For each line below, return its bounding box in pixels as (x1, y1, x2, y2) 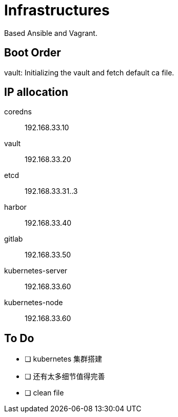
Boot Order (4, 46, 61, 59)
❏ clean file (25, 388, 64, 398)
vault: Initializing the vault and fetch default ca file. (4, 68, 174, 77)
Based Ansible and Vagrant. (4, 28, 97, 37)
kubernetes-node (4, 298, 63, 307)
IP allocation (4, 86, 69, 99)
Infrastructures (4, 2, 110, 19)
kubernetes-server (4, 266, 68, 275)
